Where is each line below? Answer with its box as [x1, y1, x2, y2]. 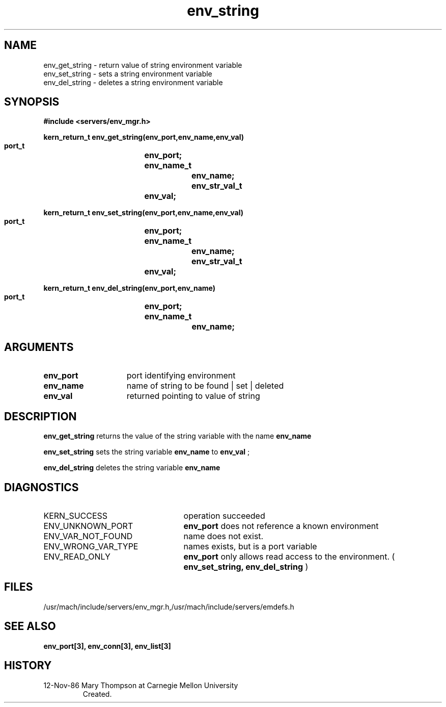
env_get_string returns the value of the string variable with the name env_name [43, 432, 312, 441]
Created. [82, 689, 112, 698]
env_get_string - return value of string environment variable [43, 60, 242, 69]
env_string [187, 2, 259, 19]
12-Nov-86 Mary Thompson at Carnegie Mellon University [43, 680, 238, 690]
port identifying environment [126, 370, 236, 381]
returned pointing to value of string [126, 391, 260, 401]
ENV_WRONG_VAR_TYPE [43, 541, 138, 551]
